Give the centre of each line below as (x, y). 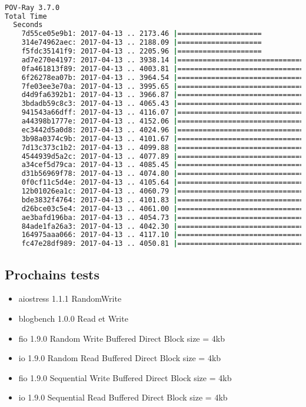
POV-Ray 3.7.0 (32, 7)
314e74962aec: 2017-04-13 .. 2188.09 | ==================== (142, 43)
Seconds (28, 25)
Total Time (26, 16)
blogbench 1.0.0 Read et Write (73, 318)
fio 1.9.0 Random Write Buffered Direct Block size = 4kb (122, 338)
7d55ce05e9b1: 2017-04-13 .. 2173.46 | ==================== (142, 34)
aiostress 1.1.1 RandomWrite (70, 298)
